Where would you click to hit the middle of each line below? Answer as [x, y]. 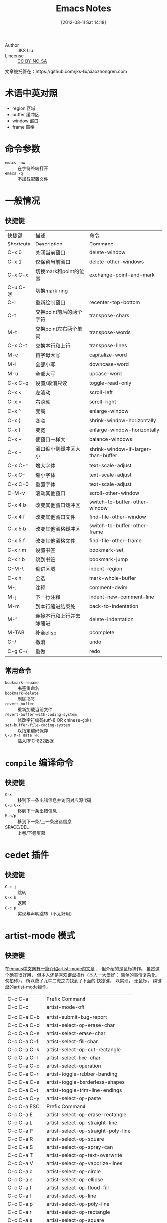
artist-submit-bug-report [77, 1017]
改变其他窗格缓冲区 [58, 529]
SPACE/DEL [17, 827]
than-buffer [103, 455]
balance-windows [111, 439]
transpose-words [110, 332]
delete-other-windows [117, 261]
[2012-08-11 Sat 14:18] [83, 22]
